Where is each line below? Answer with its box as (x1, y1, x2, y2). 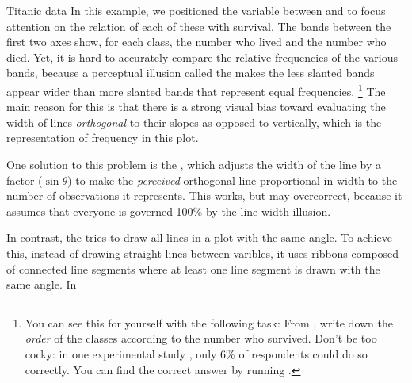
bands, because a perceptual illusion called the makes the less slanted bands (6, 64, 375, 81)
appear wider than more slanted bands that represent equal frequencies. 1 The (6, 80, 386, 99)
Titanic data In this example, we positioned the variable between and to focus (6, 2, 386, 18)
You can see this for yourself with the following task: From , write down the (25, 314, 394, 331)
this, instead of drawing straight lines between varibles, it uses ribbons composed (6, 244, 399, 261)
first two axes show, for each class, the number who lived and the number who (6, 33, 387, 50)
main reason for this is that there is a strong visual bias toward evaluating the (6, 98, 386, 115)
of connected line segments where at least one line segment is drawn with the (6, 260, 380, 277)
